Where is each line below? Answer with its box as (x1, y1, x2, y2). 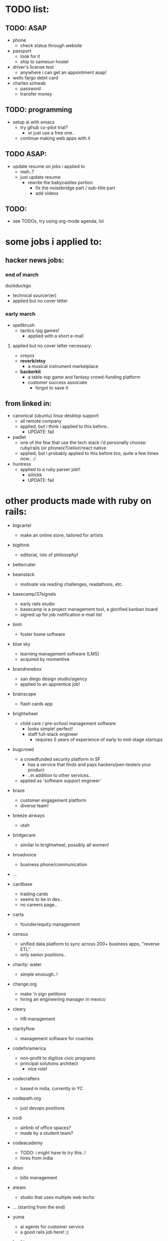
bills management (20, 1175, 57, 1181)
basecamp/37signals (12, 591, 57, 597)
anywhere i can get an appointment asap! (20, 69, 107, 75)
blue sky (12, 641, 31, 647)
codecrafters (12, 1075, 40, 1082)
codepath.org (12, 1095, 41, 1101)
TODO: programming (5, 105, 72, 114)
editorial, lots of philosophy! (20, 552, 78, 558)
